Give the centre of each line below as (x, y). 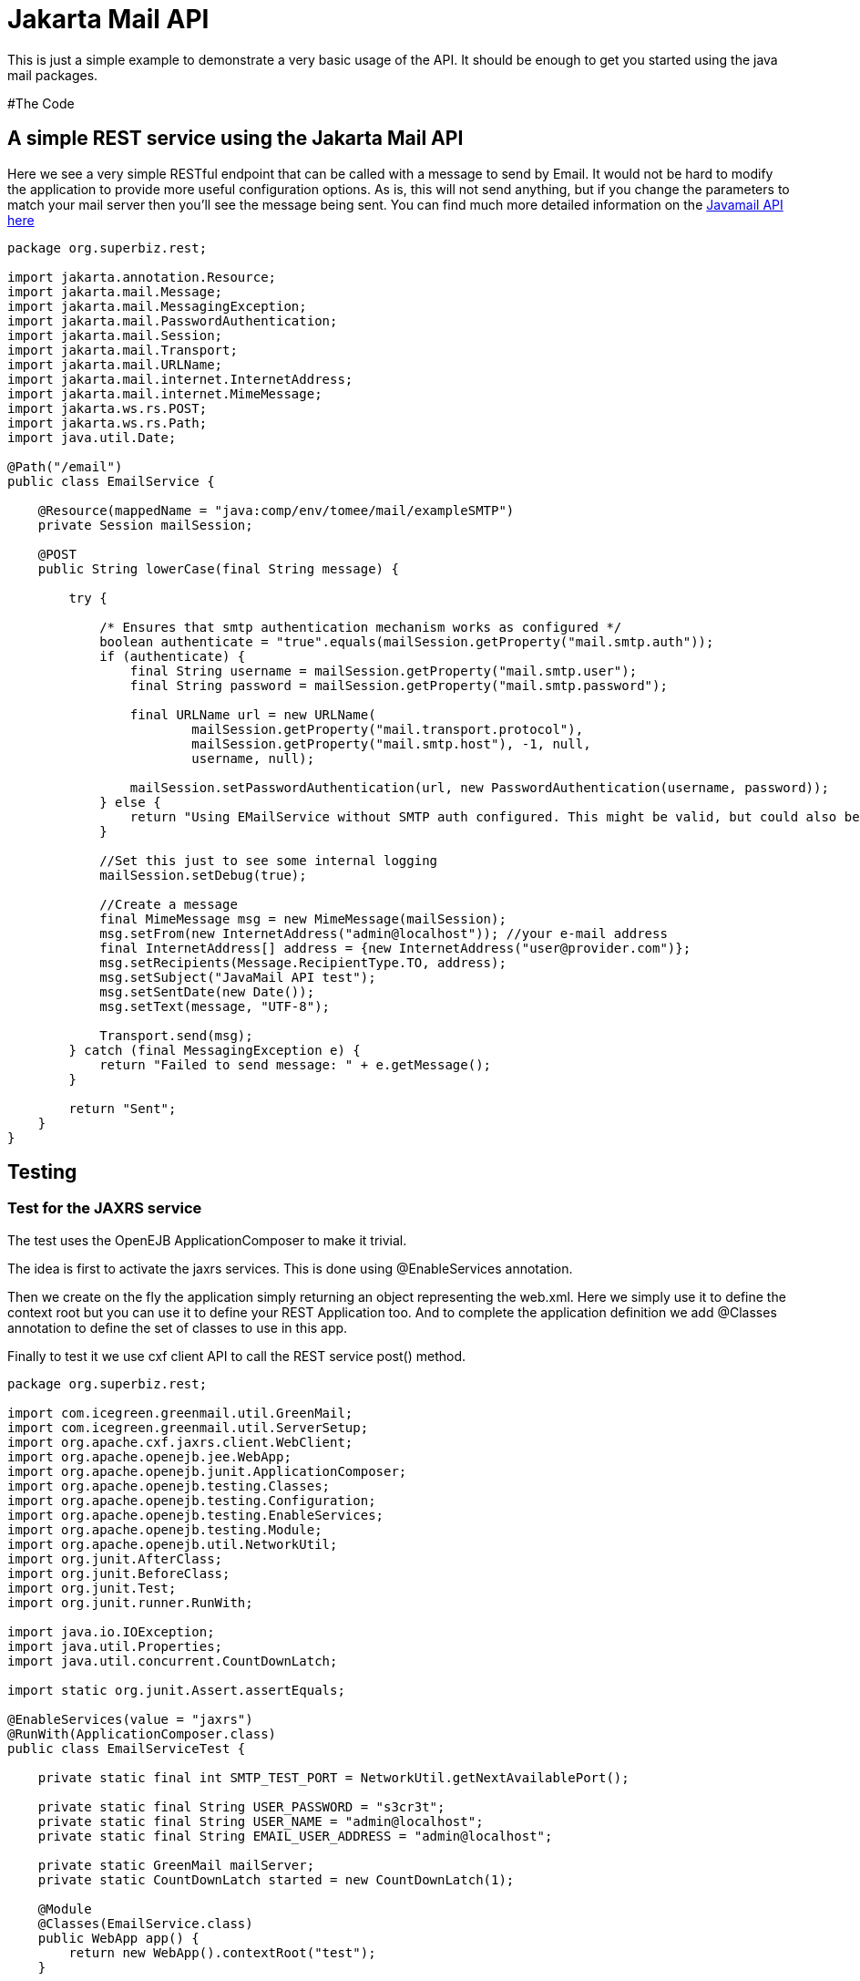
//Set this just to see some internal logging (269, 860)
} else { (130, 802)
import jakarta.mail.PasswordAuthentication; (173, 320)
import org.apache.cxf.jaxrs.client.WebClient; (180, 1442)
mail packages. (53, 75)
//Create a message (169, 904)
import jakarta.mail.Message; (115, 291)
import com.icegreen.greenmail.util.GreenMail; (180, 1413)
